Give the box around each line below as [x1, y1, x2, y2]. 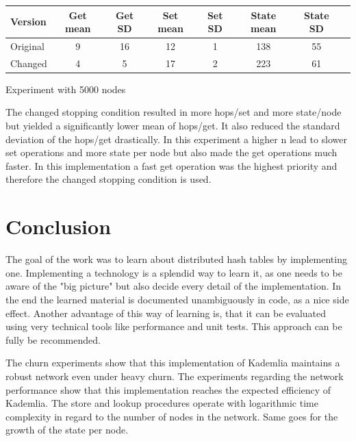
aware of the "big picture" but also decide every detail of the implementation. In [5, 279, 342, 293]
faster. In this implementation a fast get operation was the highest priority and [5, 158, 338, 173]
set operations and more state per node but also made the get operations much [5, 145, 338, 160]
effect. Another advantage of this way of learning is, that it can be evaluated [5, 305, 327, 320]
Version [10, 14, 47, 29]
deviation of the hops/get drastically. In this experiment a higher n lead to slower [5, 131, 348, 146]
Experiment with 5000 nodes [5, 81, 126, 96]
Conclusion [5, 212, 112, 240]
